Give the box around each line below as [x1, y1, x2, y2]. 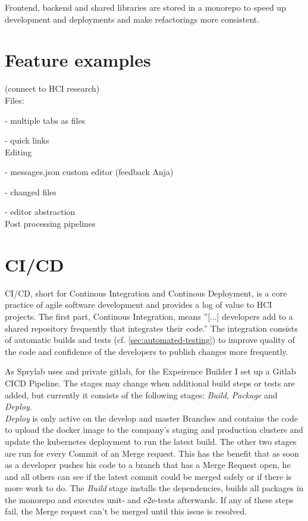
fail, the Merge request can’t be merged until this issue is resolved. [5, 505, 247, 517]
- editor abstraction [5, 205, 76, 218]
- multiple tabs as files [5, 114, 86, 126]
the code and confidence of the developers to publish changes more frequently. [5, 345, 288, 357]
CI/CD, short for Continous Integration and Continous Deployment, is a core [5, 286, 287, 299]
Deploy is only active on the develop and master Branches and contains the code [5, 411, 298, 424]
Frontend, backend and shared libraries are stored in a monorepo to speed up [5, 1, 286, 13]
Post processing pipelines [5, 217, 96, 230]
